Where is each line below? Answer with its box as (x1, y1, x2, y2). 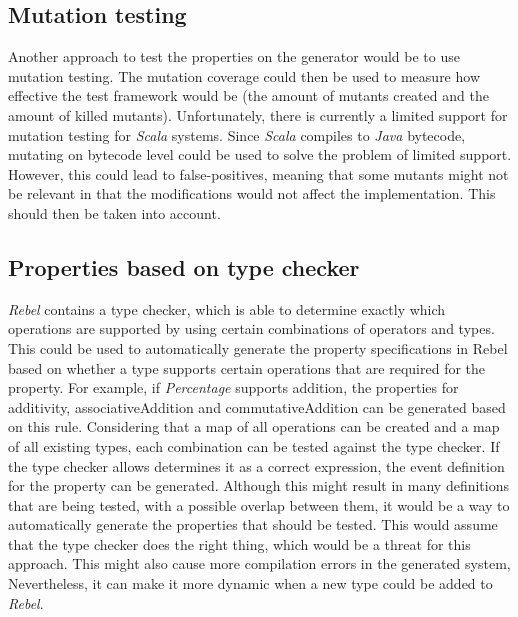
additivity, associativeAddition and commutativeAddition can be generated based (8, 396, 506, 417)
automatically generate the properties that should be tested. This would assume (8, 514, 498, 535)
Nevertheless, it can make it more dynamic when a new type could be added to (8, 573, 493, 594)
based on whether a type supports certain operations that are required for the (8, 357, 486, 378)
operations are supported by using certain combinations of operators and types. (8, 318, 495, 339)
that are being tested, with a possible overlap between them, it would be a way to (8, 494, 510, 515)
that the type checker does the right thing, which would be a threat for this (8, 533, 471, 554)
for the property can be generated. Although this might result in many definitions (8, 475, 509, 496)
